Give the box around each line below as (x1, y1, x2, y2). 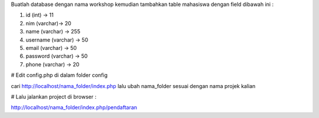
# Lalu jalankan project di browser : (11, 93, 97, 100)
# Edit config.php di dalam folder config (11, 72, 108, 79)
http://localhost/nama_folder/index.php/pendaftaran (11, 104, 138, 111)
